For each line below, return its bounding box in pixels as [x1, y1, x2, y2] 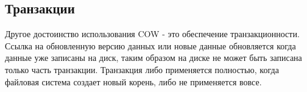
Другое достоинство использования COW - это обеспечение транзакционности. [5, 27, 300, 40]
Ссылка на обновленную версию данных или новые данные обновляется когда [5, 39, 296, 52]
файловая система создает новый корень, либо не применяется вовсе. [5, 75, 262, 88]
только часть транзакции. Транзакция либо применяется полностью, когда [5, 63, 279, 76]
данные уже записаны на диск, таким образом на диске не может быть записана [5, 51, 302, 64]
